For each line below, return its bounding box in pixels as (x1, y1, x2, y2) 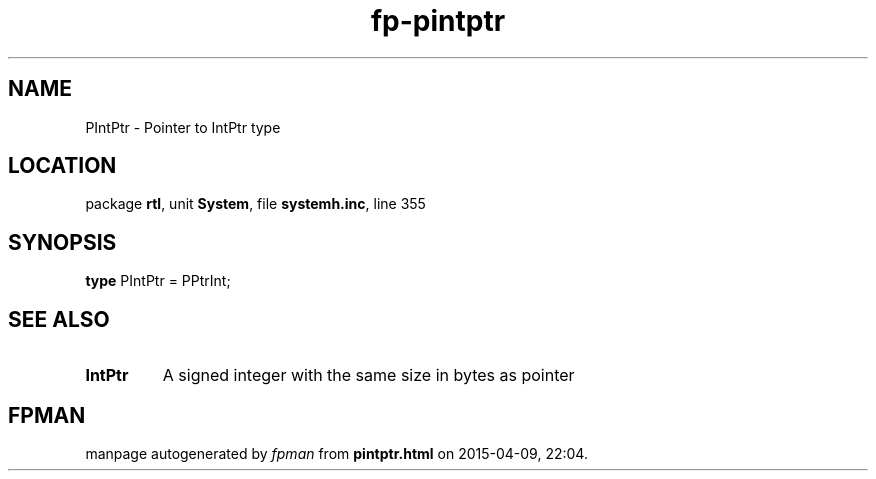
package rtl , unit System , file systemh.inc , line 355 (85, 195, 426, 213)
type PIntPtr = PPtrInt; (85, 272, 231, 290)
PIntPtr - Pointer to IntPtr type (85, 118, 281, 136)
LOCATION (8, 153, 117, 179)
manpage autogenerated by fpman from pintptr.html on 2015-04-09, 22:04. (85, 444, 588, 462)
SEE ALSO (8, 306, 110, 332)
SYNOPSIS (8, 229, 117, 255)
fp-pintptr (370, 4, 506, 38)
